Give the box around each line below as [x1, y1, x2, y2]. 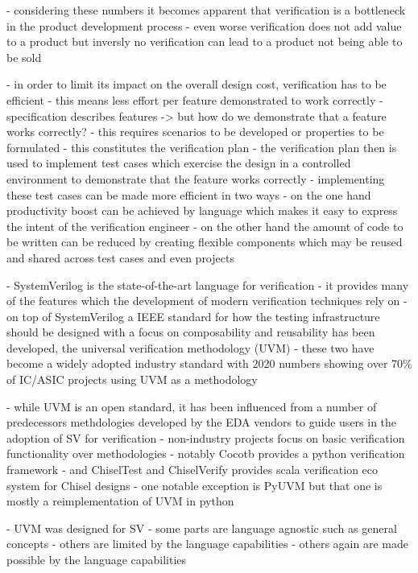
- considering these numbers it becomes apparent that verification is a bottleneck [6, 2, 406, 18]
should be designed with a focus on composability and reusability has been [6, 324, 375, 340]
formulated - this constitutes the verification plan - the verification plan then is [6, 138, 397, 155]
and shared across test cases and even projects [6, 249, 234, 266]
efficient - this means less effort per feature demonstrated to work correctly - [6, 91, 383, 108]
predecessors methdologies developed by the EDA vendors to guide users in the [6, 414, 397, 431]
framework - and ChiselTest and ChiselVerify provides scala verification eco [6, 461, 379, 478]
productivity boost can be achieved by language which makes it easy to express [6, 202, 398, 219]
